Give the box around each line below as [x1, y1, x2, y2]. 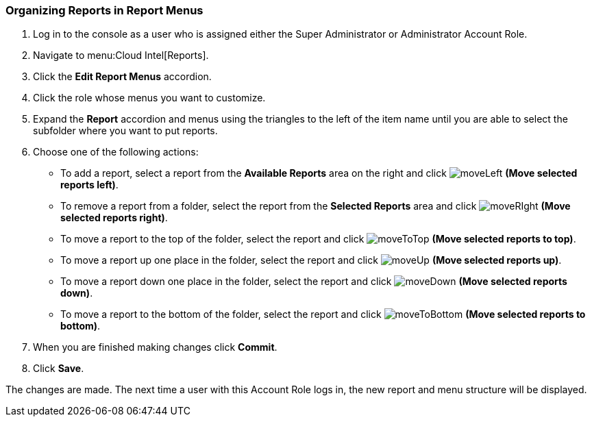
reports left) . [60, 179, 119, 191]
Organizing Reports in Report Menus [5, 3, 203, 17]
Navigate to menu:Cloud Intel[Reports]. [33, 49, 209, 62]
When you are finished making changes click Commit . [33, 341, 277, 353]
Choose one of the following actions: [33, 146, 199, 158]
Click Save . [33, 362, 84, 375]
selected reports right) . [60, 212, 168, 224]
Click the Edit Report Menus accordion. [33, 71, 212, 83]
